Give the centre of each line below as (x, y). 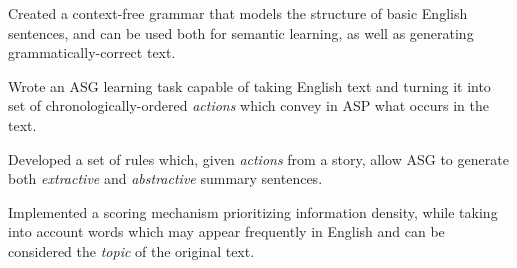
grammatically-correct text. (92, 52)
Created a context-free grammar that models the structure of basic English (238, 13)
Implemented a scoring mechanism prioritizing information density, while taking (253, 211)
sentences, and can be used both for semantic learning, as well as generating (241, 32)
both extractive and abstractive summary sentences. (165, 178)
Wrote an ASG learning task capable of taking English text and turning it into (249, 85)
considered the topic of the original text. (131, 250)
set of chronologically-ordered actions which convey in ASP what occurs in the (248, 105)
